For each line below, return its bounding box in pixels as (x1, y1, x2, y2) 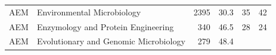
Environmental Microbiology (36, 5, 141, 18)
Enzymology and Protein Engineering (36, 20, 174, 33)
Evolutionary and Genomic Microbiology (36, 35, 185, 47)
